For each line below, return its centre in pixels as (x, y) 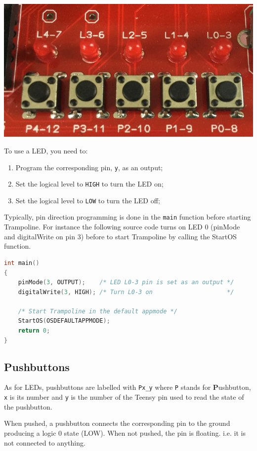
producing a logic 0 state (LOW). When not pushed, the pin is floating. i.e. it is (125, 432)
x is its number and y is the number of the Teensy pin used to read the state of (124, 397)
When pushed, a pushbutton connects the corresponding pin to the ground (117, 423)
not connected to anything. (45, 442)
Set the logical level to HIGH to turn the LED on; (89, 184)
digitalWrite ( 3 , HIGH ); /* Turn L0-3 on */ (126, 292)
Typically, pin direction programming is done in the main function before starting (128, 217)
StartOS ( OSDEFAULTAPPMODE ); (64, 321)
